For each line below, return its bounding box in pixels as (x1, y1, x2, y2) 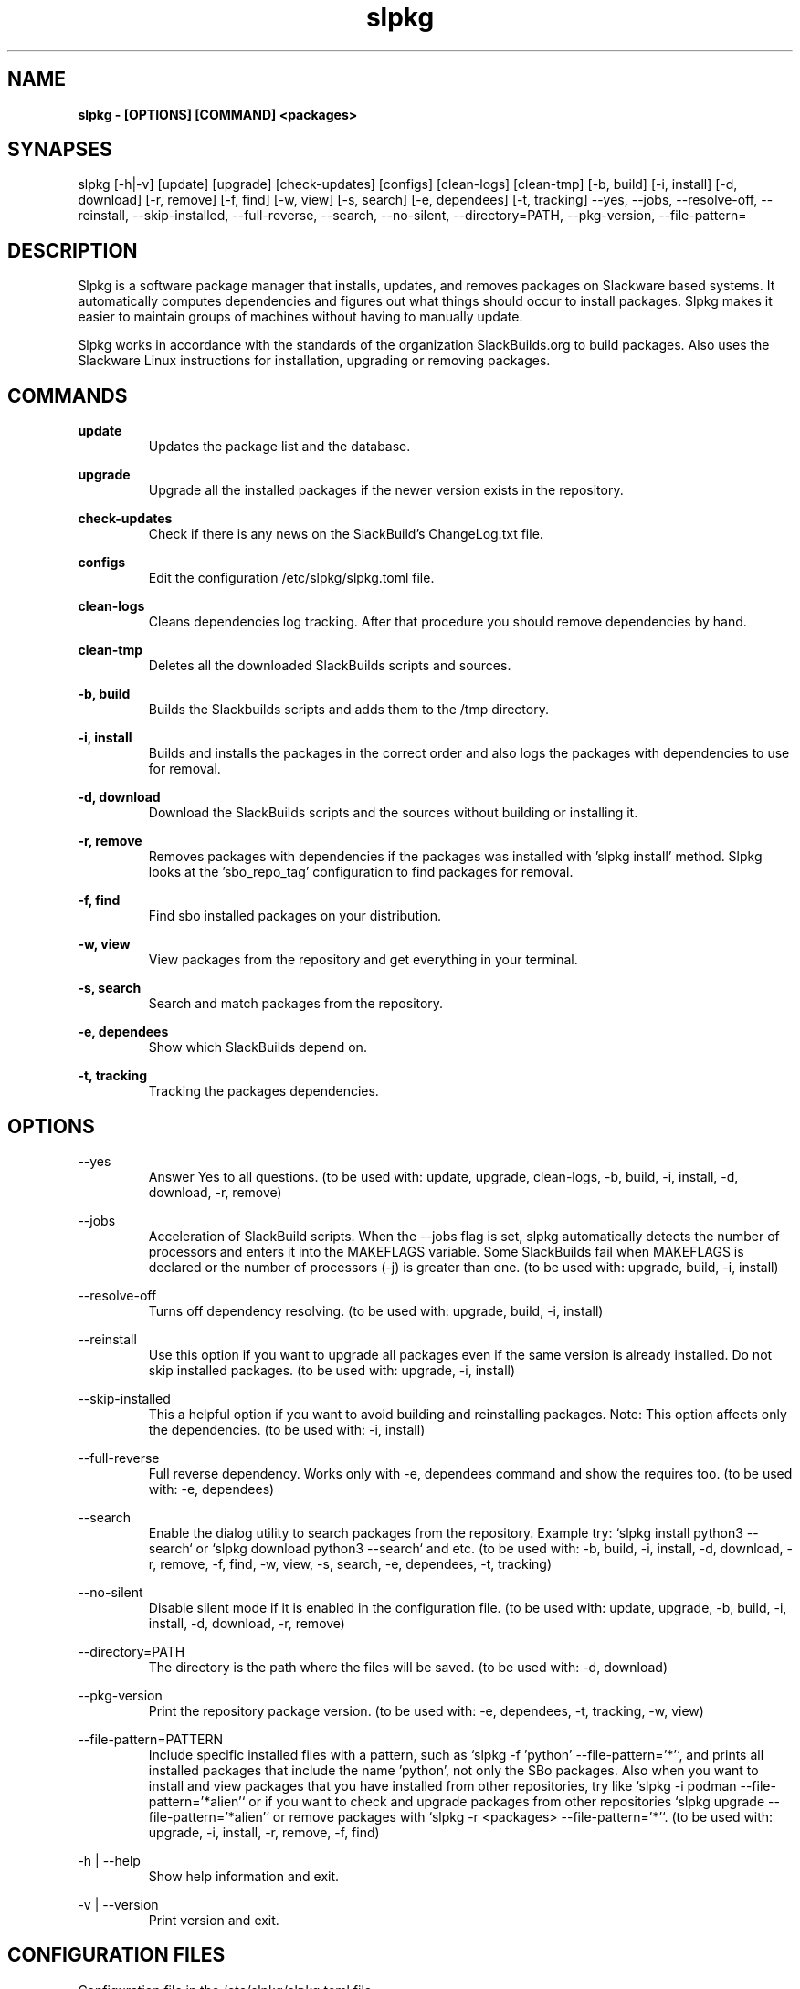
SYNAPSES (7, 138, 112, 162)
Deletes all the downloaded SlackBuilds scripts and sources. (148, 658, 511, 674)
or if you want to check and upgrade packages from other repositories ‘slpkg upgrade (248, 1793, 765, 1809)
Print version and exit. (148, 1911, 279, 1928)
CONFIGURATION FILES (7, 1943, 226, 1967)
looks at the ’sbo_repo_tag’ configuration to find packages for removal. (148, 864, 574, 880)
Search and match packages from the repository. (148, 995, 444, 1012)
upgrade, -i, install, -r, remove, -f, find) (148, 1824, 380, 1840)
